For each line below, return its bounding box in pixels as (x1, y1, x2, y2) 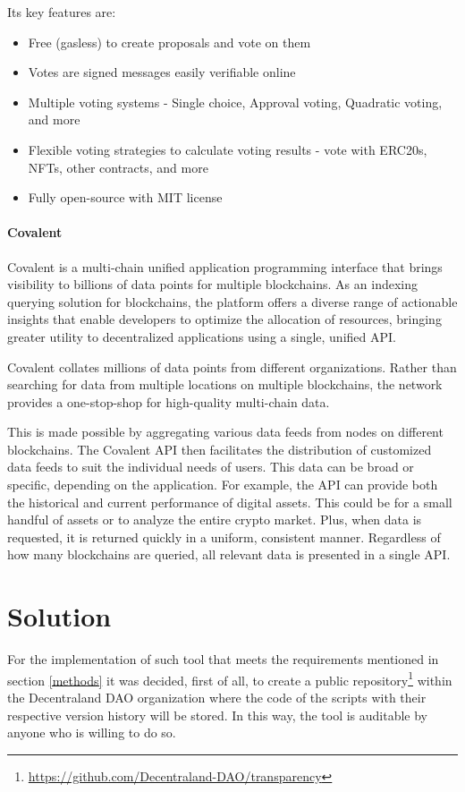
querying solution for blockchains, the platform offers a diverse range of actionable (7, 292, 458, 311)
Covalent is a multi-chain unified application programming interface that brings (7, 257, 443, 276)
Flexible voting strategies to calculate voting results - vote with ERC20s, (28, 140, 427, 158)
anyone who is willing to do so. (7, 723, 176, 742)
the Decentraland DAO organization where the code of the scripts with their (7, 688, 427, 707)
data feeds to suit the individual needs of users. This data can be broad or (7, 457, 414, 476)
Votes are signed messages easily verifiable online (28, 63, 296, 81)
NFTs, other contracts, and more (28, 158, 208, 176)
